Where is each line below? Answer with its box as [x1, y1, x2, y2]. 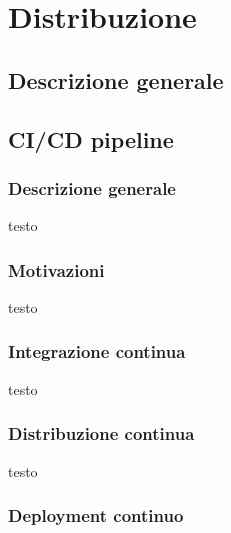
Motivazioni [8, 257, 105, 282]
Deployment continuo [8, 503, 184, 528]
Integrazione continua [8, 339, 186, 364]
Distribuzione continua [8, 421, 195, 446]
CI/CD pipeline [8, 123, 174, 154]
